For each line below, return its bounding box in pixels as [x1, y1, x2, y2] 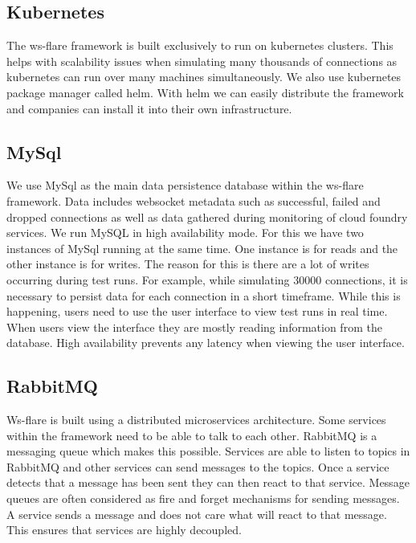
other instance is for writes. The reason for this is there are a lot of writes [6, 255, 369, 272]
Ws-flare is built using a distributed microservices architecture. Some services [6, 411, 386, 428]
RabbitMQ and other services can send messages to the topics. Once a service [6, 458, 389, 475]
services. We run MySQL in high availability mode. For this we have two [6, 224, 364, 241]
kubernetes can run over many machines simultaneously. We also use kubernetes [6, 68, 402, 85]
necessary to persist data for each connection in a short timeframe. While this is [6, 287, 401, 304]
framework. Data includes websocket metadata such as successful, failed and [6, 192, 381, 209]
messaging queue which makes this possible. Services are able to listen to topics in [6, 443, 410, 459]
